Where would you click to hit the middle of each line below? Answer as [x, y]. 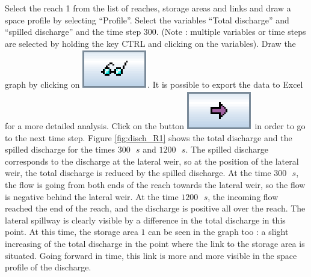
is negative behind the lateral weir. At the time [92, 196]
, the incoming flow [243, 196]
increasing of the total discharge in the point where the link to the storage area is [155, 243]
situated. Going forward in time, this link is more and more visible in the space [151, 255]
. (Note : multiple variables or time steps [231, 32]
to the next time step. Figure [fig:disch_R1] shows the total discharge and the [149, 137]
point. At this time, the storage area [72, 232]
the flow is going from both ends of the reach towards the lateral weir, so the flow [155, 184]
